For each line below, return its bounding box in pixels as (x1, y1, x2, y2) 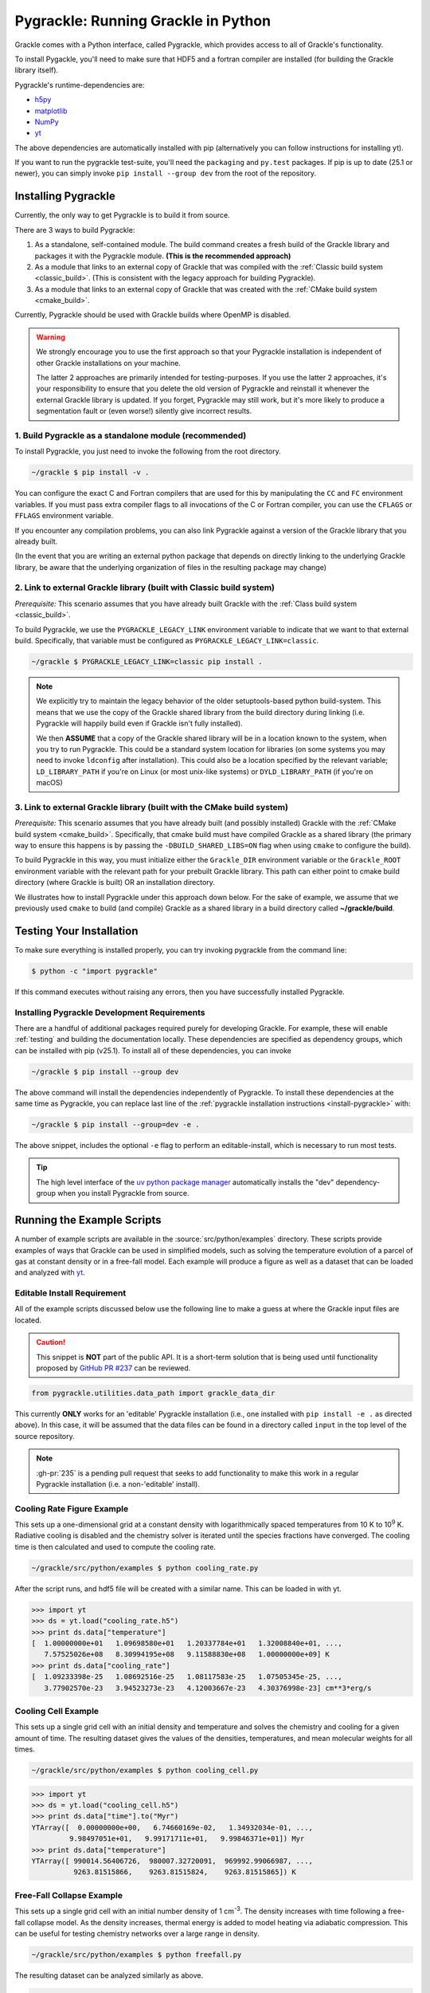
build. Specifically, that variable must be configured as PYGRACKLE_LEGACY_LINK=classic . (14, 635, 319, 645)
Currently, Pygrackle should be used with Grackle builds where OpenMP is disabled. (14, 310, 291, 320)
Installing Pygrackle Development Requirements (14, 1007, 205, 1018)
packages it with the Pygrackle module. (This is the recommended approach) (34, 251, 291, 261)
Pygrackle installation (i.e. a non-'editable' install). (36, 1479, 201, 1488)
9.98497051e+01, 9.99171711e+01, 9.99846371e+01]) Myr (68, 1834, 305, 1843)
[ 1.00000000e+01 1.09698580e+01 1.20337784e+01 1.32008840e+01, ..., (31, 1639, 342, 1648)
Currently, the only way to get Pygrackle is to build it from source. (14, 210, 230, 220)
